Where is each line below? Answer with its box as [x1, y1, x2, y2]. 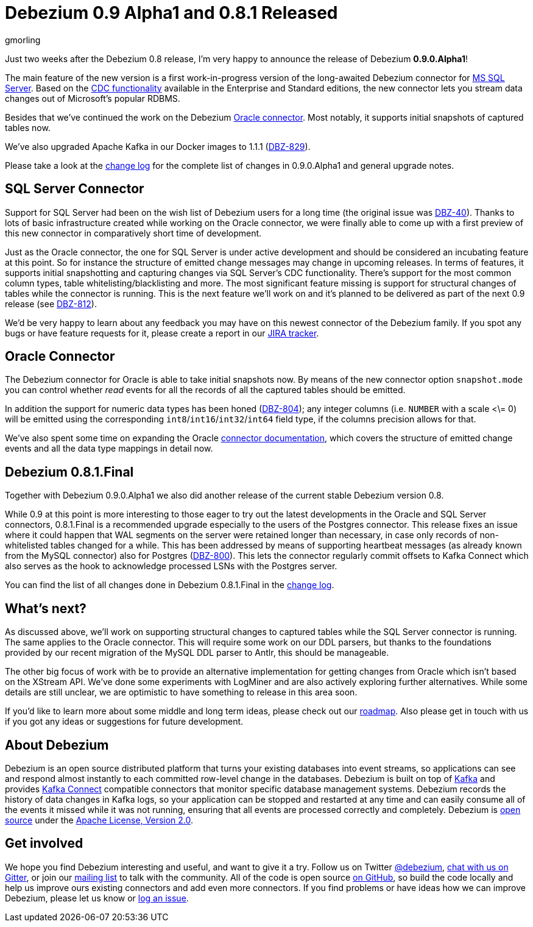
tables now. [5, 122, 51, 133]
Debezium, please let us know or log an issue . [5, 892, 189, 903]
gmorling [5, 34, 41, 45]
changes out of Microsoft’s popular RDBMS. [5, 93, 180, 104]
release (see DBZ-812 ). [5, 298, 97, 309]
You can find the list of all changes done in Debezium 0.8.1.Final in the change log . [5, 580, 334, 591]
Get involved [5, 836, 83, 851]
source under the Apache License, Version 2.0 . [5, 814, 194, 825]
